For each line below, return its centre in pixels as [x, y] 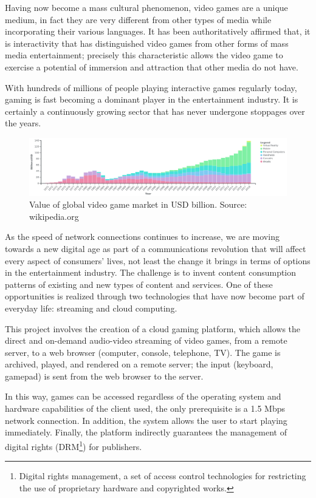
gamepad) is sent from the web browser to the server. [104, 376]
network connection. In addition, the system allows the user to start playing [146, 420]
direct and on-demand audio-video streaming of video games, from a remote [146, 340]
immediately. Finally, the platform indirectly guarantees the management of [146, 432]
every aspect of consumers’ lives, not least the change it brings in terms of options [158, 260]
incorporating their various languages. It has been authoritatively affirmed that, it [158, 31]
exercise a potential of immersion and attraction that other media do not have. [152, 67]
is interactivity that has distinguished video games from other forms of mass [147, 43]
